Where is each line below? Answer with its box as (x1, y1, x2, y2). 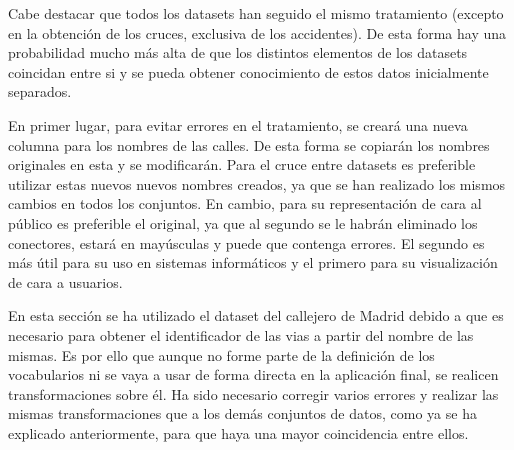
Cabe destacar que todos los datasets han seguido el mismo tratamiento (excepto (8, 3, 504, 23)
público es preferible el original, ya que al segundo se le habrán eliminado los (8, 212, 478, 233)
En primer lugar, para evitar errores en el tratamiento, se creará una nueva (8, 114, 468, 135)
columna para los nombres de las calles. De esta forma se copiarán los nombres (8, 134, 490, 155)
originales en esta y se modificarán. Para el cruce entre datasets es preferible (8, 154, 476, 175)
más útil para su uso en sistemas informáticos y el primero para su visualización (8, 252, 498, 273)
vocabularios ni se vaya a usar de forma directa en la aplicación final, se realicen (8, 364, 499, 385)
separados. (8, 81, 72, 102)
